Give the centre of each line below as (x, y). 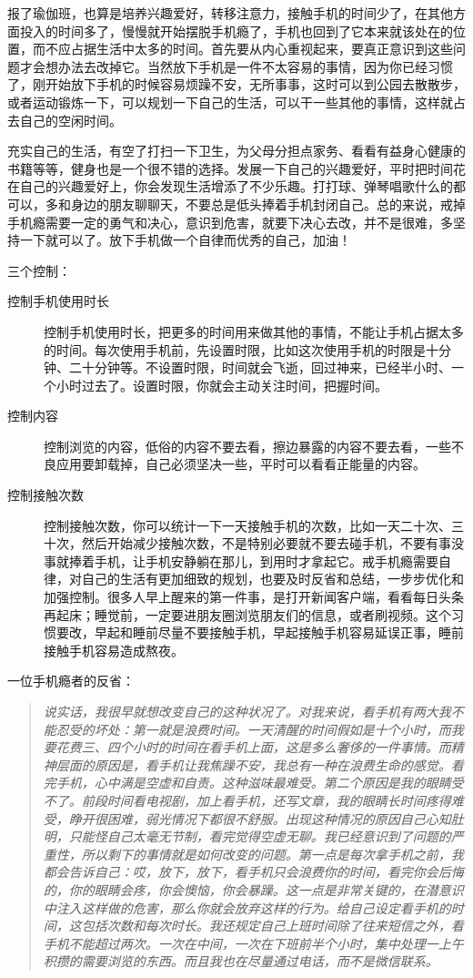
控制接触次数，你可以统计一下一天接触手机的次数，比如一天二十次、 (247, 525)
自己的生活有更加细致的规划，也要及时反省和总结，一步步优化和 (272, 579)
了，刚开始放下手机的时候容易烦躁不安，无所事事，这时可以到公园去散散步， (236, 84)
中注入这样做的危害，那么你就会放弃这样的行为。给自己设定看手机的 (247, 907)
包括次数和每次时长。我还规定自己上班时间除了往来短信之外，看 (272, 926)
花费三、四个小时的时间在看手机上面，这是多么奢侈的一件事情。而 (253, 747)
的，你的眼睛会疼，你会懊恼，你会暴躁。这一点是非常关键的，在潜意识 (253, 889)
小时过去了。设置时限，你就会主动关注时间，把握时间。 (221, 385)
